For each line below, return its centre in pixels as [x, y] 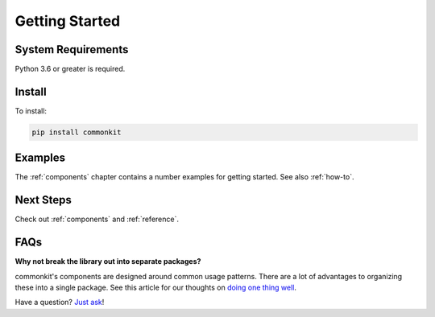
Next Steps [43, 200]
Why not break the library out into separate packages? [108, 261]
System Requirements [72, 49]
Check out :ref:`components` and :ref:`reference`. [97, 219]
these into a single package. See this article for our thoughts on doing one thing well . [156, 288]
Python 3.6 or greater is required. [70, 69]
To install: [31, 111]
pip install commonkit [77, 132]
